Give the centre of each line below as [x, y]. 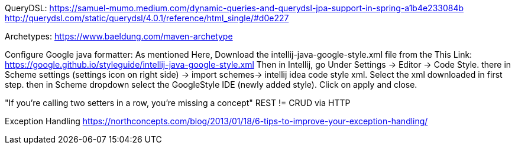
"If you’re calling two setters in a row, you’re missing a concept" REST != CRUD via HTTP [178, 103]
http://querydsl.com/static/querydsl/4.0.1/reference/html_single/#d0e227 [147, 18]
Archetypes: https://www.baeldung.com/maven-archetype [119, 36]
